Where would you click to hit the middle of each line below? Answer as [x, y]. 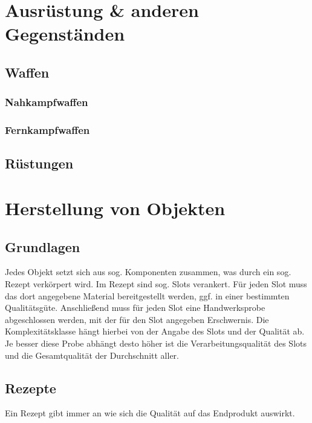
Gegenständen [65, 34]
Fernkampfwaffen [47, 130]
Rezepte [31, 388]
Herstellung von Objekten [115, 208]
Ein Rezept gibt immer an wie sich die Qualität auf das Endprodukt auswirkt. [150, 413]
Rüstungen [39, 163]
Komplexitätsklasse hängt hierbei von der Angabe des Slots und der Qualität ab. [155, 331]
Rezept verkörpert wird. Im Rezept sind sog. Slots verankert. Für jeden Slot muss [156, 283]
